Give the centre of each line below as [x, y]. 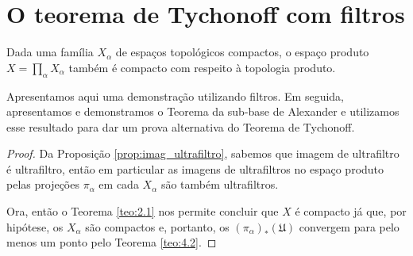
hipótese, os [35, 226]
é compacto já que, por [351, 211]
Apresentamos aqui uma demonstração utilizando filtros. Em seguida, [175, 96]
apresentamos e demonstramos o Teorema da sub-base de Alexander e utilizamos [203, 111]
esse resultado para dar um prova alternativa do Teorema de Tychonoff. [181, 126]
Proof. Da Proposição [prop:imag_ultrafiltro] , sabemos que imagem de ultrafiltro [203, 153]
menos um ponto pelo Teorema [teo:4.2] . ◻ [112, 242]
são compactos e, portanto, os [157, 226]
